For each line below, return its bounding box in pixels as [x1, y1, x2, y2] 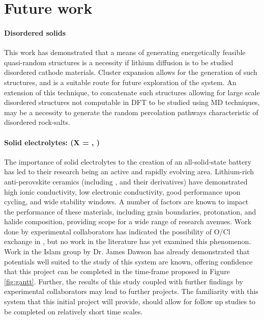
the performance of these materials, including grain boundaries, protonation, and [4, 206, 256, 217]
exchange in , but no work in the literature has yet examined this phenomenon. [4, 236, 251, 247]
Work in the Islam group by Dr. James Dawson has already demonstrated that [4, 246, 250, 257]
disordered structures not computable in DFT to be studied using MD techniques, [4, 97, 260, 108]
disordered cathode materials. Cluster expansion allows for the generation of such [4, 67, 257, 77]
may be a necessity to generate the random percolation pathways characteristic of [4, 106, 258, 117]
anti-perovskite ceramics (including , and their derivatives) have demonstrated [4, 176, 248, 186]
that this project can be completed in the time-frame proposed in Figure [4, 266, 230, 277]
